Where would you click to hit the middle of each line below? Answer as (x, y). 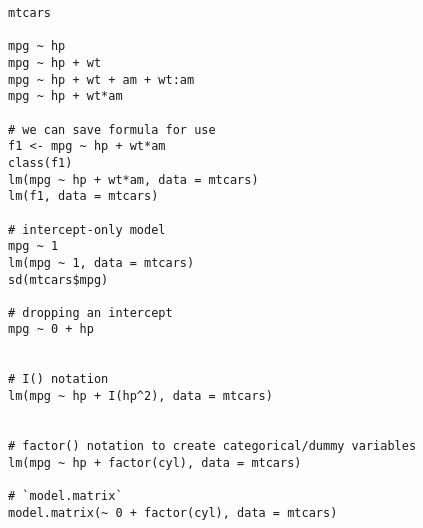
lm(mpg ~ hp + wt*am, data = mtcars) (133, 179)
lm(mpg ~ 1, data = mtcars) (101, 262)
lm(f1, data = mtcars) (83, 196)
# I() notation (58, 379)
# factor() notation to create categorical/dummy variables (212, 446)
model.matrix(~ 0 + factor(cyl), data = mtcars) (173, 512)
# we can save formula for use (112, 129)
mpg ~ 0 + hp (51, 329)
